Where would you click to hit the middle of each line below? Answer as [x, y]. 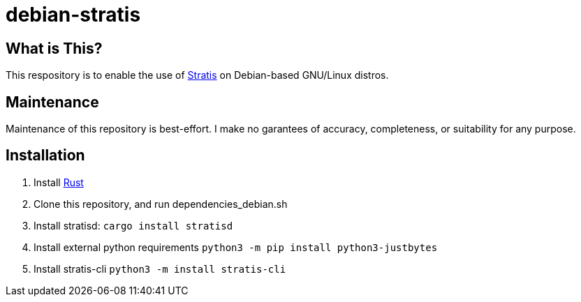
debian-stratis [73, 15]
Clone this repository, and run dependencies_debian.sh [161, 204]
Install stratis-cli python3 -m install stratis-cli [160, 269]
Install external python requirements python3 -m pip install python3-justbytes [236, 247]
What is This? [54, 48]
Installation [45, 156]
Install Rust [59, 182]
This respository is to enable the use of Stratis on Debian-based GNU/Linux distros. [197, 75]
